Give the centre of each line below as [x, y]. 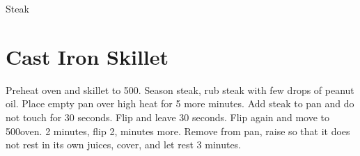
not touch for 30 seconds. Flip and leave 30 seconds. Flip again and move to [168, 117]
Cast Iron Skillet [87, 56]
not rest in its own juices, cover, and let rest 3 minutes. [124, 145]
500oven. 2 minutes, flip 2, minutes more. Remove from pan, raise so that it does [178, 131]
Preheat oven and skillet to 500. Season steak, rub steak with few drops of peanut [180, 89]
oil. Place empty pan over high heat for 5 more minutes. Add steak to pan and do [180, 103]
